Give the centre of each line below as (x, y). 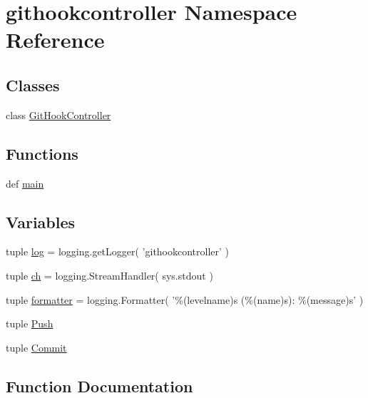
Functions (42, 153)
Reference (55, 40)
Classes (33, 85)
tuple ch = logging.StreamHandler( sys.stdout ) (109, 275)
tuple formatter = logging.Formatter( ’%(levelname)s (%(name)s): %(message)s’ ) (185, 299)
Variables (41, 221)
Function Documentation (99, 386)
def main (25, 183)
